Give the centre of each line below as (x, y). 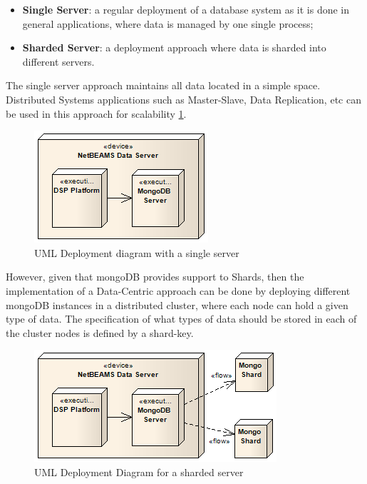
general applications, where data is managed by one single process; (168, 23)
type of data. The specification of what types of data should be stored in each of (181, 319)
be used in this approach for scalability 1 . (96, 113)
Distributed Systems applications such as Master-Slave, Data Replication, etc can (183, 99)
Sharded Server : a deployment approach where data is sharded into (174, 47)
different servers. (58, 61)
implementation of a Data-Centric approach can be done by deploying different (178, 290)
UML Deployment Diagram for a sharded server (139, 472)
